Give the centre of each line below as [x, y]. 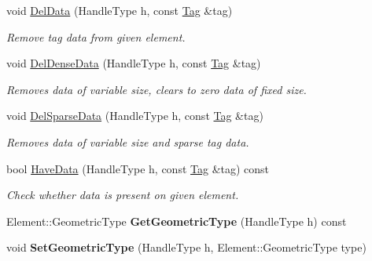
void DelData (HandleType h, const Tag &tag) [120, 10]
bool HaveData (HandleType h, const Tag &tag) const [138, 168]
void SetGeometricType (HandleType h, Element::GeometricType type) [186, 247]
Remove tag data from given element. [96, 36]
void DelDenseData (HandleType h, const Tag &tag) [134, 63]
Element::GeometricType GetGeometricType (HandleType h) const [177, 221]
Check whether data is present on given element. [123, 195]
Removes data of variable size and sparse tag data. [128, 141]
